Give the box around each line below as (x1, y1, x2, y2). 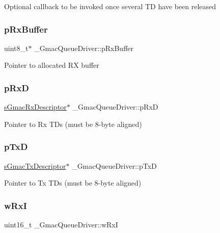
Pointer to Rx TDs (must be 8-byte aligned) (4, 118, 142, 129)
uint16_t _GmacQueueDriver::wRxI (4, 219, 118, 230)
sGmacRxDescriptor (4, 101, 67, 112)
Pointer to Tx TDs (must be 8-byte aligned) (4, 177, 142, 188)
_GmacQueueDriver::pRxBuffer (34, 42, 133, 53)
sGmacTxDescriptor (4, 160, 66, 171)
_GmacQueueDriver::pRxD (72, 101, 158, 112)
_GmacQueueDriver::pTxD (72, 160, 157, 171)
